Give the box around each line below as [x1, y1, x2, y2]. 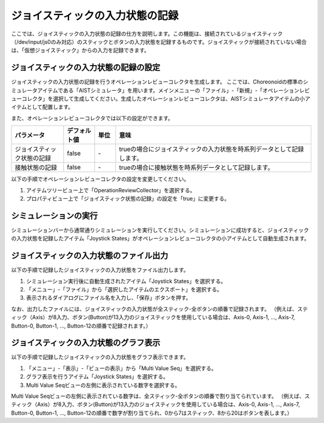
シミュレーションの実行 [11, 210, 98, 221]
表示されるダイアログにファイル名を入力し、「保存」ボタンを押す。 [26, 294, 191, 302]
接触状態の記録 [14, 163, 57, 172]
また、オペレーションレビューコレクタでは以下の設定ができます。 [11, 114, 173, 121]
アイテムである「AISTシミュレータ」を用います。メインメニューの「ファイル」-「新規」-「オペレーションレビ [37, 87, 310, 94]
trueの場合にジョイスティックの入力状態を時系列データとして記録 [119, 145, 304, 153]
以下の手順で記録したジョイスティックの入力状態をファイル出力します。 [11, 266, 189, 273]
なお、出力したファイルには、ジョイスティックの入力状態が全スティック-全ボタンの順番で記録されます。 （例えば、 [11, 305, 298, 312]
